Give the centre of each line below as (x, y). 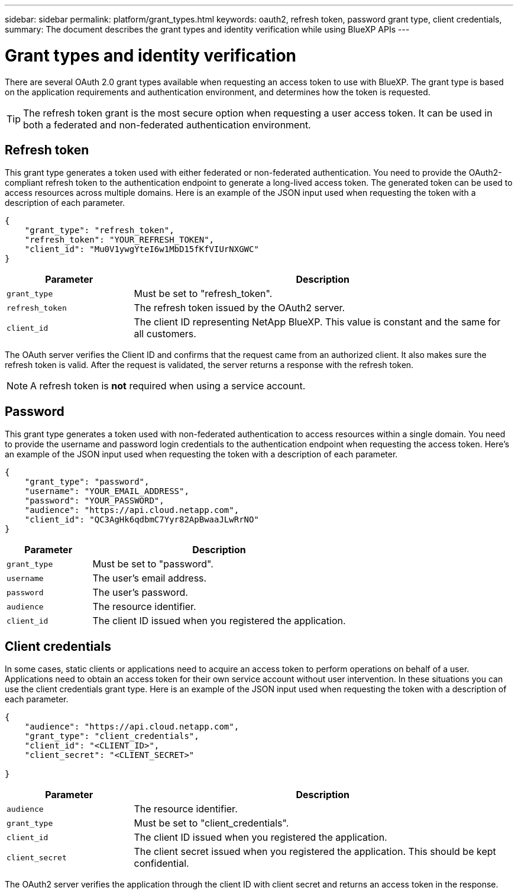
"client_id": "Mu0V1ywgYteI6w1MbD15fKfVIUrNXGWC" (142, 249)
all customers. (165, 334)
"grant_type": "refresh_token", (99, 230)
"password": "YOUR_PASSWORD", (94, 501)
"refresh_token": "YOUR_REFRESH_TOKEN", (119, 240)
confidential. (161, 864)
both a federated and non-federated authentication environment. (167, 125)
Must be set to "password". (153, 564)
